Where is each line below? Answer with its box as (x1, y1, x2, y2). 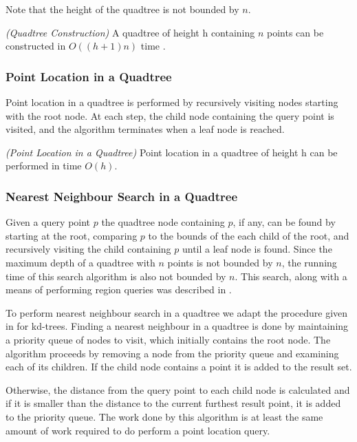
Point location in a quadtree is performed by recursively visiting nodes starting (6, 95, 338, 109)
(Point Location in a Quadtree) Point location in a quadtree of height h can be (6, 145, 338, 159)
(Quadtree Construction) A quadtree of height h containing (6, 25, 255, 39)
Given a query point (6, 215, 91, 229)
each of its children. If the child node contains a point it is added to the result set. (6, 359, 352, 374)
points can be (267, 25, 324, 39)
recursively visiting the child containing (6, 242, 171, 256)
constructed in (6, 39, 66, 53)
